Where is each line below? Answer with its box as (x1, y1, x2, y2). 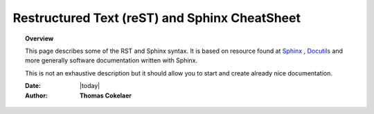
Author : (25, 91, 48, 100)
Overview (25, 34, 54, 43)
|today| (80, 82, 100, 90)
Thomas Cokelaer (80, 91, 132, 100)
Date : (25, 82, 42, 90)
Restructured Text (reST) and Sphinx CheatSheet (12, 10, 301, 25)
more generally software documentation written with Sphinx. (25, 56, 197, 65)
